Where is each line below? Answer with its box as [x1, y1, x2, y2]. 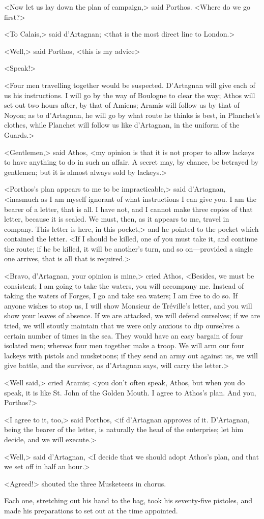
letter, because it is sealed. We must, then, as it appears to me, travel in [4, 213, 229, 224]
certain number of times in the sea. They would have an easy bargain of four [4, 330, 243, 341]
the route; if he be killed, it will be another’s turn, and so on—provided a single [4, 243, 253, 254]
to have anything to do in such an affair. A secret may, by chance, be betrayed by [4, 157, 258, 167]
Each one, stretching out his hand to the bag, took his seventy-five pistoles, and [4, 495, 252, 506]
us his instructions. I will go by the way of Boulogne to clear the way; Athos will [4, 89, 255, 100]
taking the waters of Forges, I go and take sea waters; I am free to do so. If [4, 290, 238, 301]
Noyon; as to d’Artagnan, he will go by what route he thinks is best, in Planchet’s [4, 109, 260, 120]
